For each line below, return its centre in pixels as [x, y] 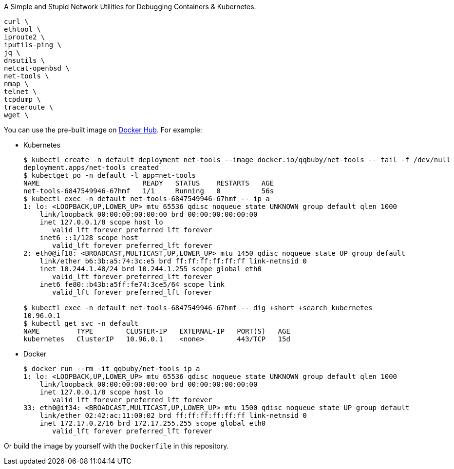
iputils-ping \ [33, 45]
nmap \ [16, 84]
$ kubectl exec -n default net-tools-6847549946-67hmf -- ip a [147, 199]
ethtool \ [22, 29]
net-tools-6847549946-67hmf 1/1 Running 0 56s [149, 191]
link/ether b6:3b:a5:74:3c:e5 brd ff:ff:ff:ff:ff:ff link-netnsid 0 [173, 261]
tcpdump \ [22, 99]
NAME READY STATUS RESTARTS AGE [149, 183]
